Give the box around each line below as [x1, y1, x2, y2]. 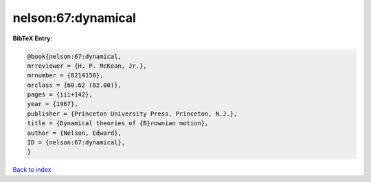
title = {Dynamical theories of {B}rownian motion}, [27, 120, 209, 127]
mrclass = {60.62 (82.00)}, [27, 81, 122, 89]
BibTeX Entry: [12, 34, 53, 42]
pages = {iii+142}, [27, 91, 93, 99]
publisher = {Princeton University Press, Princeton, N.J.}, [27, 109, 238, 118]
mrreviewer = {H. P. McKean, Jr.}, [27, 62, 147, 70]
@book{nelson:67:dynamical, [27, 52, 122, 60]
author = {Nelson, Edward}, [27, 129, 122, 137]
